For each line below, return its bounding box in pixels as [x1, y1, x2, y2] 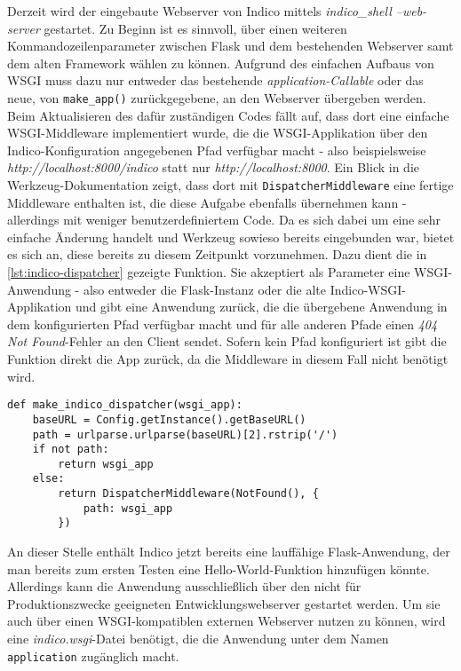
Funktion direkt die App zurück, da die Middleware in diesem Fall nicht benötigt [7, 350, 449, 367]
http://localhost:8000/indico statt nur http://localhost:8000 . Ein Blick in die [7, 158, 419, 177]
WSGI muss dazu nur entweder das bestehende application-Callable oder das [7, 71, 424, 90]
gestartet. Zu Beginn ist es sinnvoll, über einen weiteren [44, 19, 347, 37]
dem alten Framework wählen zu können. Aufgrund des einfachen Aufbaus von [7, 53, 434, 72]
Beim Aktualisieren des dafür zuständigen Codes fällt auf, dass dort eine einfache [7, 106, 449, 124]
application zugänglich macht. [7, 646, 179, 665]
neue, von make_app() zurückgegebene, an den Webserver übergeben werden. [7, 88, 426, 107]
